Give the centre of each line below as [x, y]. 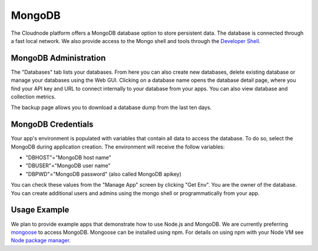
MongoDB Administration [58, 58]
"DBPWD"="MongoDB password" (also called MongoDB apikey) [104, 174]
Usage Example [40, 210]
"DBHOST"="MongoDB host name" [69, 158]
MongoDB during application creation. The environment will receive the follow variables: [118, 147]
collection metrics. [33, 97]
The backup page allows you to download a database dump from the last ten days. [111, 108]
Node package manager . [41, 240]
